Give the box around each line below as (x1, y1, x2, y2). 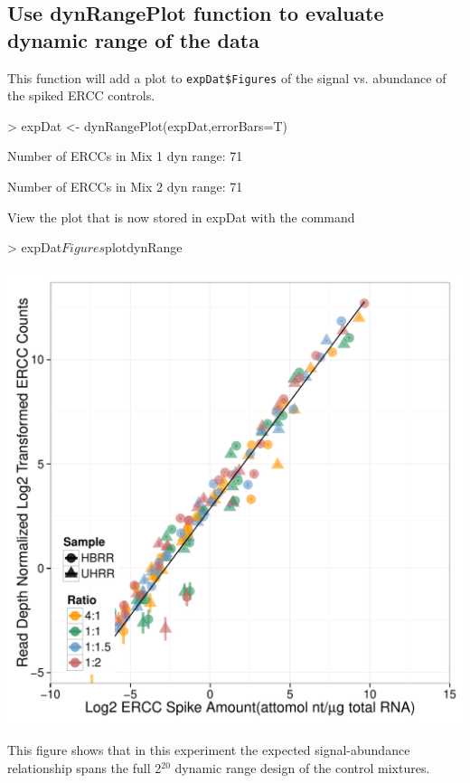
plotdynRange (105, 238, 183, 257)
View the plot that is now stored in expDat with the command (7, 207, 355, 226)
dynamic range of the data (7, 25, 259, 53)
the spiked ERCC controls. (7, 86, 155, 105)
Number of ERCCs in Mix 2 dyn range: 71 (7, 177, 243, 196)
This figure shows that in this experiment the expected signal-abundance (7, 741, 410, 759)
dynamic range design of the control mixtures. (174, 759, 430, 777)
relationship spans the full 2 (7, 759, 162, 777)
